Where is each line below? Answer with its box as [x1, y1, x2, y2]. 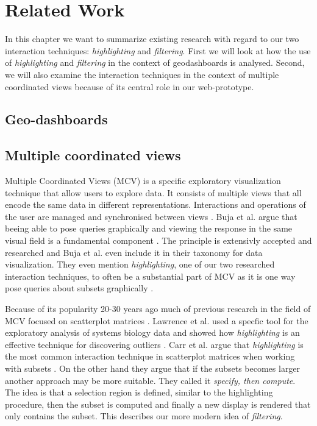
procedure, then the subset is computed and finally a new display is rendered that [5, 397, 311, 410]
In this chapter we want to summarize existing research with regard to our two [5, 32, 299, 45]
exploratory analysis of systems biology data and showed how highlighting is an [5, 326, 300, 339]
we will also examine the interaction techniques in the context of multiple [5, 68, 279, 80]
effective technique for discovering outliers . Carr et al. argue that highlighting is [5, 338, 304, 350]
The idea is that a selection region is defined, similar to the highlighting [5, 386, 273, 399]
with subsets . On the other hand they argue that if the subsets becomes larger [5, 361, 301, 374]
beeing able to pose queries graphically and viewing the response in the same [5, 222, 293, 235]
